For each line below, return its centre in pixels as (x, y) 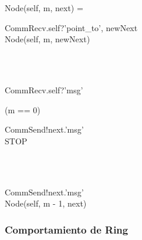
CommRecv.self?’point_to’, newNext (71, 27)
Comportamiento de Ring (67, 229)
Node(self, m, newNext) (48, 39)
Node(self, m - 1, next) (46, 203)
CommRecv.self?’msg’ (44, 89)
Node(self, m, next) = (44, 8)
